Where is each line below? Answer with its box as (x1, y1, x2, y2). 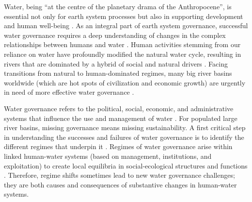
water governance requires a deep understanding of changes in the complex (4, 30, 226, 40)
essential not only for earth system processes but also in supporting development (4, 11, 243, 21)
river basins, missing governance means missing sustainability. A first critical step (4, 122, 246, 133)
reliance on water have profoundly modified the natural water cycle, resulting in (4, 49, 241, 59)
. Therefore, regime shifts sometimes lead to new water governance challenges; (4, 170, 235, 180)
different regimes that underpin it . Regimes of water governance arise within (4, 141, 233, 151)
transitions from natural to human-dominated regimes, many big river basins (4, 68, 232, 78)
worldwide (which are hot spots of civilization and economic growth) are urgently (4, 77, 246, 87)
